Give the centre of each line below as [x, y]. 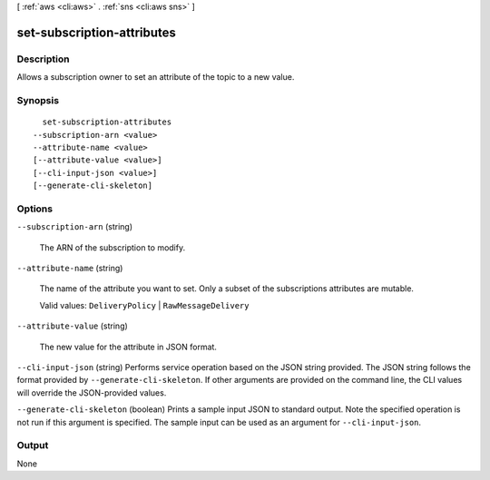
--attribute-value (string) [73, 326]
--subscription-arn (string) [75, 227]
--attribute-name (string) [70, 268]
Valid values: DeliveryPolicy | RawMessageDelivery [144, 305]
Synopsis [38, 100]
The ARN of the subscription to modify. [113, 247]
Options [35, 209]
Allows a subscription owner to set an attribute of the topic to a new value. [156, 77]
